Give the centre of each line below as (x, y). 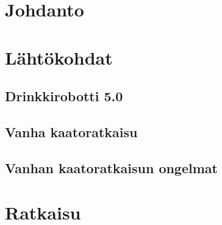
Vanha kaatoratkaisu (71, 131)
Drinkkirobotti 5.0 (64, 96)
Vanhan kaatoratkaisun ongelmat (111, 167)
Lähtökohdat (59, 57)
